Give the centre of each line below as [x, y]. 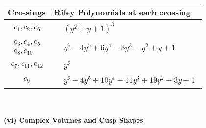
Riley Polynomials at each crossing [122, 12]
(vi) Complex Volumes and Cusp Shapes [74, 120]
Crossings [27, 12]
